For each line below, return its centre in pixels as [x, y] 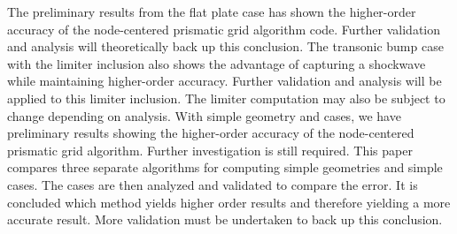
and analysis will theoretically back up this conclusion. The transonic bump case [225, 46]
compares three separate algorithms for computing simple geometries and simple [225, 167]
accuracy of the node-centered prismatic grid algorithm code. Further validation [224, 29]
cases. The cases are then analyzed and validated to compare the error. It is [213, 184]
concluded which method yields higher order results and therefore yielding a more [229, 202]
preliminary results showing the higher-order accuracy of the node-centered [211, 133]
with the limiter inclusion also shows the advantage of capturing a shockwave [217, 63]
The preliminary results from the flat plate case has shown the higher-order [212, 11]
